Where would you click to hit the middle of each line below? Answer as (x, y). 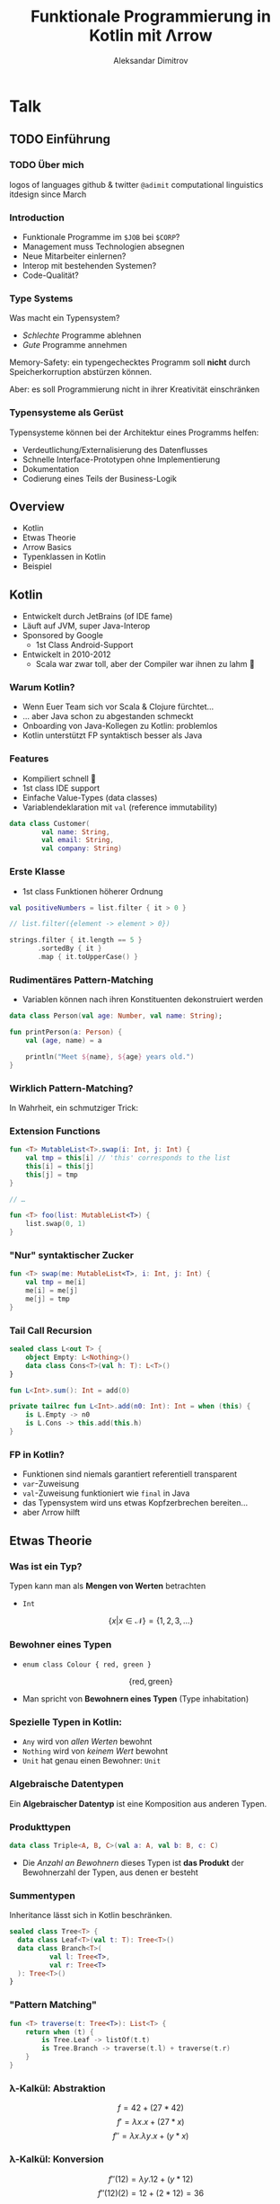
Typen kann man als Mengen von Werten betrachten (108, 1586)
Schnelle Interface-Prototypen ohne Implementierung (121, 459)
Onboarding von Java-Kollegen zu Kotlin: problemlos (120, 726)
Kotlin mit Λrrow (151, 36)
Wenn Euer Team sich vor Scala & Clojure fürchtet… (118, 707)
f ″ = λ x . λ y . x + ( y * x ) (151, 2136)
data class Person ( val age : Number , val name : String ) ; (116, 1016)
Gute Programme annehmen (74, 345)
